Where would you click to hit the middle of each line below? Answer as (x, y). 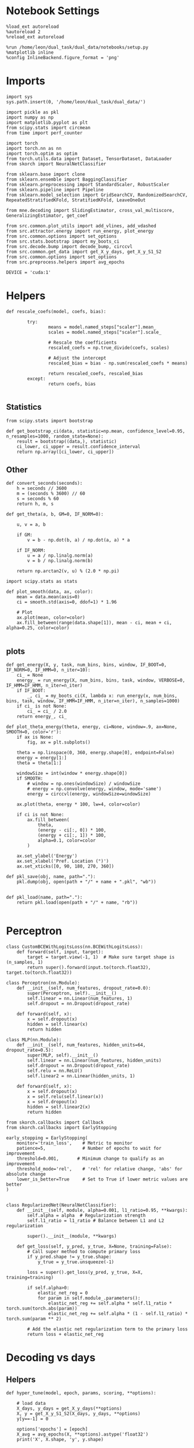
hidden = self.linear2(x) (59, 1107)
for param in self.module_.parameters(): (89, 1298)
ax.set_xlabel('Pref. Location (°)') (63, 861)
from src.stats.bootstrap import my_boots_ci (63, 241)
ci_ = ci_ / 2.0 (47, 712)
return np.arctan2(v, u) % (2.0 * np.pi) (68, 571)
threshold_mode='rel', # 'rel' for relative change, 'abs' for (100, 1169)
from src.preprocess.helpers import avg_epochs (66, 262)
